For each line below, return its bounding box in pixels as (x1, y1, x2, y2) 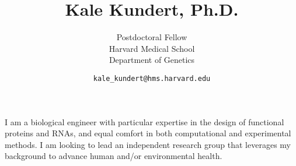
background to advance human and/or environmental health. (5, 150, 222, 162)
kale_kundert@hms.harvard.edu (93, 74, 211, 83)
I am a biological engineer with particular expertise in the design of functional (5, 115, 284, 128)
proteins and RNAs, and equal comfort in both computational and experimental (5, 127, 291, 139)
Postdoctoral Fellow (116, 31, 187, 43)
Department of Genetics (109, 54, 195, 66)
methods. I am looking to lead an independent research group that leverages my (5, 138, 291, 150)
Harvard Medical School (109, 42, 195, 54)
